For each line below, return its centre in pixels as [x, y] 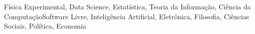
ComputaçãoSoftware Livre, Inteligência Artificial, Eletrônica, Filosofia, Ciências [127, 16]
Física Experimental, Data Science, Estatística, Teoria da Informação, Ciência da [127, 6]
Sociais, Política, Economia [45, 26]
